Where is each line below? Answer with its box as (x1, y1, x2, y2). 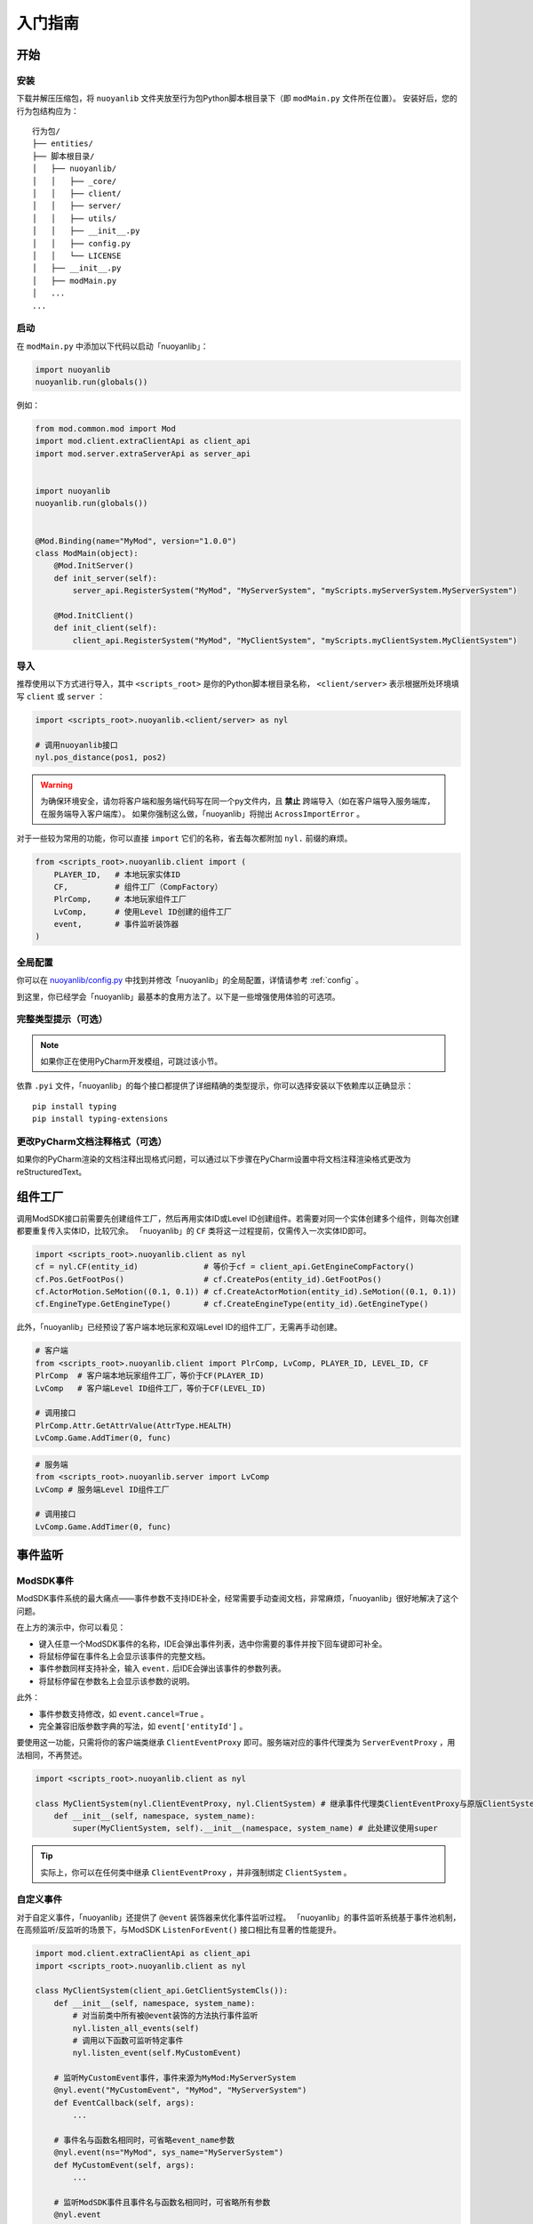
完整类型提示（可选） (16, 1013, 108, 1026)
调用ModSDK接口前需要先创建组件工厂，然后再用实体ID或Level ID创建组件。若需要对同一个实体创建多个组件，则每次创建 (16, 1213, 459, 1223)
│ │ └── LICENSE (32, 251, 122, 261)
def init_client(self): (53, 623, 157, 633)
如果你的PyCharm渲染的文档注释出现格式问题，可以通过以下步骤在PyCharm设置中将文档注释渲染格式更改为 (16, 1154, 411, 1164)
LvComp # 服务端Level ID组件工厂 (35, 1484, 170, 1495)
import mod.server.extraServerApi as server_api (35, 448, 251, 458)
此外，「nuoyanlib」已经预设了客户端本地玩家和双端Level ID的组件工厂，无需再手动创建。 (16, 1322, 342, 1333)
